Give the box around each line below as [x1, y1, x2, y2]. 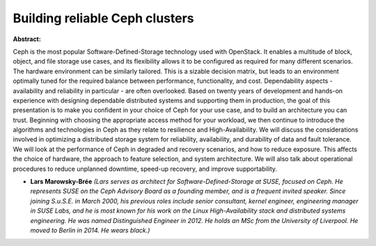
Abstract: [13, 35, 41, 43]
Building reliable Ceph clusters [13, 10, 194, 26]
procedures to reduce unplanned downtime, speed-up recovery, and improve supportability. [13, 164, 278, 173]
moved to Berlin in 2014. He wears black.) [30, 226, 150, 234]
